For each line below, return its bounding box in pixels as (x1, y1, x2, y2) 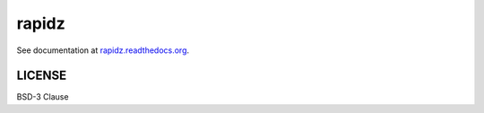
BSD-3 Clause (16, 91, 69, 102)
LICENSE (16, 68, 67, 83)
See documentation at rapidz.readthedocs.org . (16, 45, 190, 56)
